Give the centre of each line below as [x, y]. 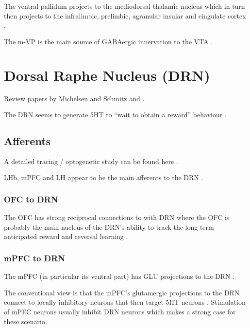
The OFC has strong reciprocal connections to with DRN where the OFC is [117, 217]
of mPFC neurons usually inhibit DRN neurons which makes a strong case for [120, 312]
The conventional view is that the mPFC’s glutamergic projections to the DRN [122, 292]
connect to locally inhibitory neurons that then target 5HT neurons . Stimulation [125, 302]
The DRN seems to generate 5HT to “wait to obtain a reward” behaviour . [115, 115]
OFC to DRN [31, 199]
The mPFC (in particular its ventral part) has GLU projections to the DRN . [119, 276]
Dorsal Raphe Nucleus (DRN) [107, 75]
